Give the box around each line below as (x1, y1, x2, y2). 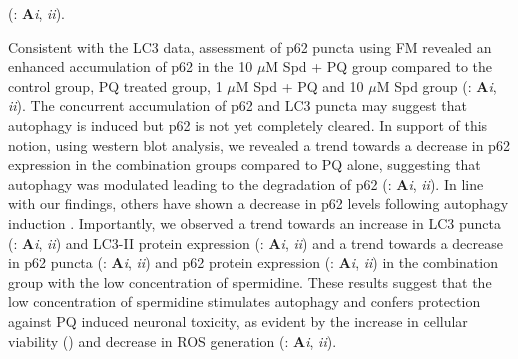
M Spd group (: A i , (376, 75, 497, 96)
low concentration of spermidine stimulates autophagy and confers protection (8, 291, 481, 312)
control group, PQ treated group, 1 (8, 75, 223, 96)
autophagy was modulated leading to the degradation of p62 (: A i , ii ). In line (8, 173, 484, 194)
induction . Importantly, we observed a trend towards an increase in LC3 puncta (8, 212, 501, 233)
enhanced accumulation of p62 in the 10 (8, 56, 253, 77)
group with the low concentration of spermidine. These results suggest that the (8, 271, 492, 292)
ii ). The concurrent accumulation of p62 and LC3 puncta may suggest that (8, 95, 467, 116)
